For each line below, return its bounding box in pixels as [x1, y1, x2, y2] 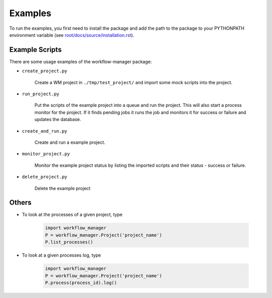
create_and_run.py [22, 128, 67, 134]
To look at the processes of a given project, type [22, 212, 123, 218]
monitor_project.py [22, 151, 70, 157]
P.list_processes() [45, 240, 93, 245]
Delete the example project [34, 185, 91, 191]
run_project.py [22, 91, 60, 97]
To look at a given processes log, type [22, 252, 101, 258]
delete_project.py [22, 174, 67, 180]
